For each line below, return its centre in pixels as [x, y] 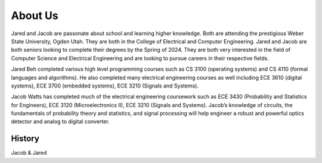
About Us [35, 15]
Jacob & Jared [29, 153]
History [25, 139]
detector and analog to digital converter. [60, 121]
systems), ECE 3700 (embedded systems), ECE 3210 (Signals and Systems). [105, 86]
